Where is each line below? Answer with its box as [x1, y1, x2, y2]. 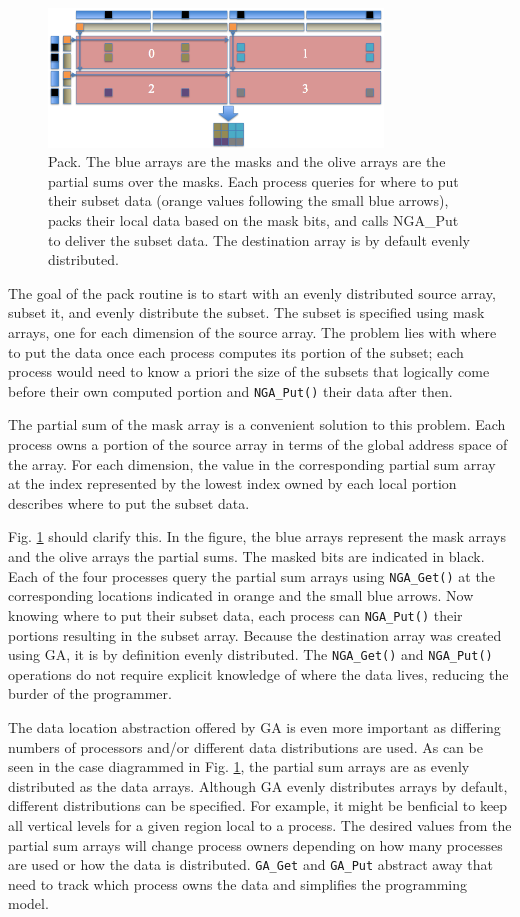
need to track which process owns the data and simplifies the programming [8, 873, 468, 894]
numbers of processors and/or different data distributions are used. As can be [8, 736, 483, 757]
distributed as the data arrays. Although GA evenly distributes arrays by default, [8, 775, 508, 796]
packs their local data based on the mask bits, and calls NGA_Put [48, 210, 459, 231]
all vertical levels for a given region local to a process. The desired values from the [8, 814, 512, 835]
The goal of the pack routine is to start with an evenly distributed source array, [8, 282, 496, 303]
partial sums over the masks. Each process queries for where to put [48, 170, 459, 191]
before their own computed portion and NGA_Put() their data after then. [8, 380, 453, 401]
